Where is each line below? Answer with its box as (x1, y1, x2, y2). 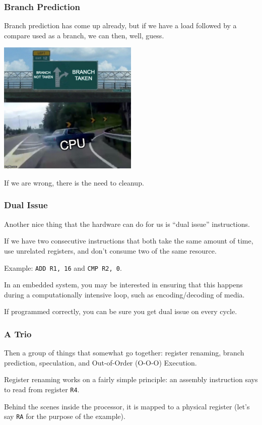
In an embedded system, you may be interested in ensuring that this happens (4, 279, 243, 290)
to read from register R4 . (4, 384, 80, 394)
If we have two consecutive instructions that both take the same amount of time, (4, 235, 253, 246)
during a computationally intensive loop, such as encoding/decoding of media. (4, 289, 245, 299)
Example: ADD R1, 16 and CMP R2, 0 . (4, 262, 122, 273)
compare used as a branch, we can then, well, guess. (4, 30, 164, 40)
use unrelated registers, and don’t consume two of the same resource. (4, 245, 217, 256)
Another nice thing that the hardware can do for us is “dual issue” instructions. (4, 218, 250, 229)
